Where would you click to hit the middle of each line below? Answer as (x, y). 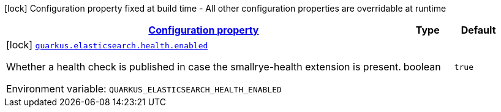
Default (478, 30)
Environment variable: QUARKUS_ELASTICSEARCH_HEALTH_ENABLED (144, 89)
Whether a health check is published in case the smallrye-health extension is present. (204, 67)
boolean (422, 67)
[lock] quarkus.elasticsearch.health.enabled (107, 45)
